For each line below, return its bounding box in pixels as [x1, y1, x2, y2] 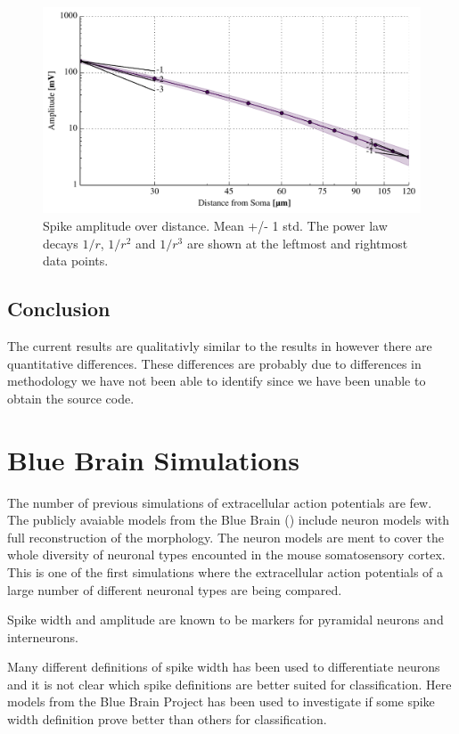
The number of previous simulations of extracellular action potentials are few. [7, 493, 432, 511]
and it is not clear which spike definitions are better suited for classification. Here [7, 674, 452, 693]
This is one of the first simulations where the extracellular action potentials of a [7, 562, 444, 581]
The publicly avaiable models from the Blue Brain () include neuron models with [7, 510, 450, 529]
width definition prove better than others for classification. [7, 710, 327, 729]
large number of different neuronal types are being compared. [7, 580, 342, 599]
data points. [43, 251, 109, 270]
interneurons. [7, 627, 78, 646]
